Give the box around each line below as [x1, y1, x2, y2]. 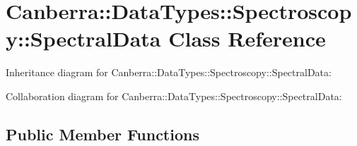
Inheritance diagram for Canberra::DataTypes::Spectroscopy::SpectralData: [6, 65, 332, 80]
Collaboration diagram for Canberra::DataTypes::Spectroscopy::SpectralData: [6, 88, 342, 103]
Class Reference [168, 24, 326, 53]
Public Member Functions [6, 123, 199, 145]
